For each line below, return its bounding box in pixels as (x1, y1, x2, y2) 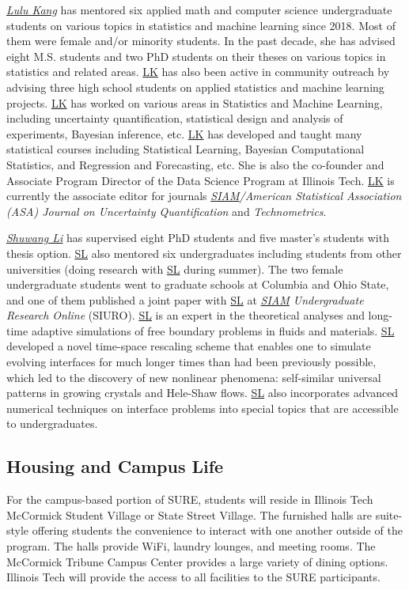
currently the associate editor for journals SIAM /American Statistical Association (6, 187, 402, 204)
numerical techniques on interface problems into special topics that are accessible (6, 399, 399, 416)
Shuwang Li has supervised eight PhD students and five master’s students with (6, 229, 389, 246)
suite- (375, 506, 403, 523)
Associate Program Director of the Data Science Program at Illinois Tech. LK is (6, 172, 395, 188)
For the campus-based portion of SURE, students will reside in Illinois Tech (6, 491, 373, 508)
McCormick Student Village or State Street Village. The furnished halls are (6, 506, 372, 523)
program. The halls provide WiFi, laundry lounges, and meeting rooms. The (6, 538, 376, 554)
